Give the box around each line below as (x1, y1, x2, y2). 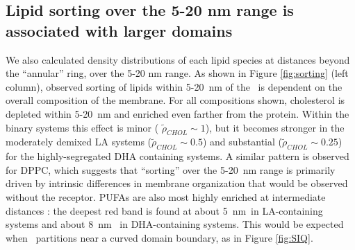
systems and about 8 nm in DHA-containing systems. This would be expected (6, 217, 344, 231)
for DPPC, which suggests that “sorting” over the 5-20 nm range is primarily (6, 162, 336, 177)
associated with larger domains (6, 19, 233, 41)
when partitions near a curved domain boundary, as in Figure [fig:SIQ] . (6, 230, 313, 244)
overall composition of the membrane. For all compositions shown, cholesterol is (6, 93, 345, 107)
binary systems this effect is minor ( (6, 120, 159, 134)
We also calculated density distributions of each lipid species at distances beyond (6, 52, 350, 66)
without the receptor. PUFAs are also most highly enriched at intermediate (6, 189, 326, 204)
